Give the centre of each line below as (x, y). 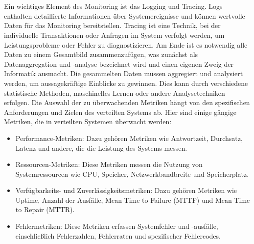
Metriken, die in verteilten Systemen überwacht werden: (88, 122)
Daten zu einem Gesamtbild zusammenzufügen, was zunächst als (101, 54)
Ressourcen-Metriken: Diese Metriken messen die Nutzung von (109, 164)
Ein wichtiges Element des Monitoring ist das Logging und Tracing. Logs (113, 6)
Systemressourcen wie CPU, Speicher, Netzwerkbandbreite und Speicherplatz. (132, 174)
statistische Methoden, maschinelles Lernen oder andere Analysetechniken (115, 93)
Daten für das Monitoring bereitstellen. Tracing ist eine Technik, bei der (112, 25)
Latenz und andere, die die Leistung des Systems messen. (101, 148)
